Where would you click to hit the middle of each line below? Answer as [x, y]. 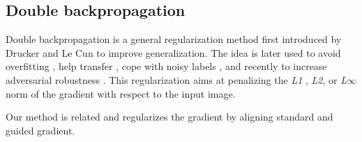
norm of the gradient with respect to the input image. [121, 93]
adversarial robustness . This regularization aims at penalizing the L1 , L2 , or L [176, 79]
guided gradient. [40, 130]
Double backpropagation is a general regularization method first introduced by [174, 39]
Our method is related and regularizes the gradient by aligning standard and [169, 117]
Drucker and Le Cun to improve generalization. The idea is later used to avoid [173, 52]
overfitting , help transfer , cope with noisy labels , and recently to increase [166, 66]
